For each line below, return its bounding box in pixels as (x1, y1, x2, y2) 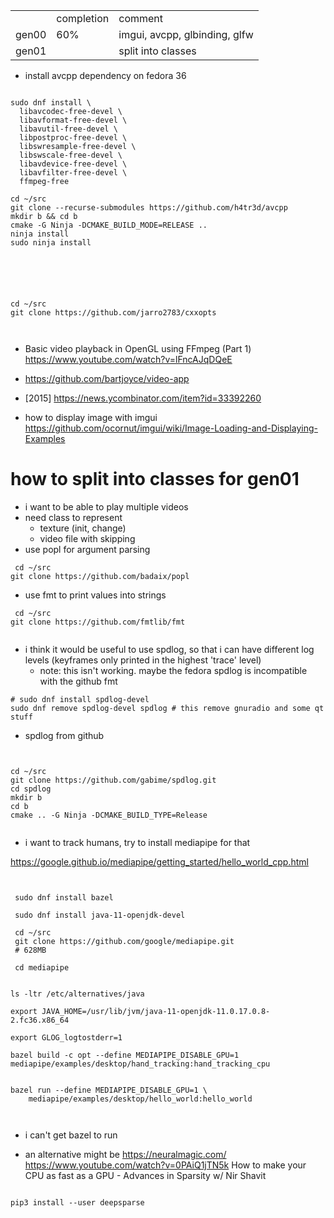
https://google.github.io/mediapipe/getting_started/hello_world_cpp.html (10, 855, 309, 868)
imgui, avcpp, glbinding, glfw (118, 28, 254, 41)
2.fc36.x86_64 (10, 1015, 70, 1025)
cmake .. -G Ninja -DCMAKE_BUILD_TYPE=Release (10, 810, 208, 820)
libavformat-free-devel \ (19, 115, 128, 125)
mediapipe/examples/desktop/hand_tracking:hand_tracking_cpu (10, 1059, 271, 1069)
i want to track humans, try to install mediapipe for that (24, 836, 251, 848)
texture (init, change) (39, 522, 127, 534)
